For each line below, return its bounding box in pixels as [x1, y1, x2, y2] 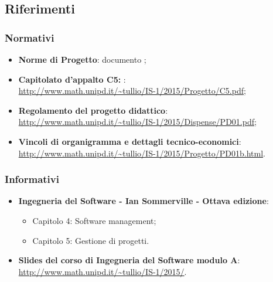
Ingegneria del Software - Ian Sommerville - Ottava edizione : [18, 195, 269, 207]
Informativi [5, 172, 59, 186]
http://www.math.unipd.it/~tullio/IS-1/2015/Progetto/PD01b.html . [18, 147, 265, 159]
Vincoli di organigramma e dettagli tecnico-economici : [18, 135, 241, 147]
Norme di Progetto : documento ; [18, 53, 146, 65]
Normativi [5, 30, 54, 45]
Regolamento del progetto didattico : [18, 104, 168, 116]
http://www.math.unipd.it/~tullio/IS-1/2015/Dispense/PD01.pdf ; [18, 115, 257, 128]
